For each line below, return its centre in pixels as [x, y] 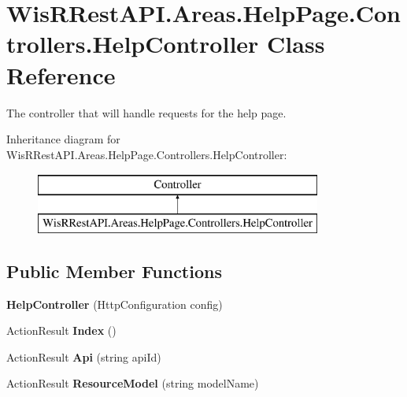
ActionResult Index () [61, 330]
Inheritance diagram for [63, 139]
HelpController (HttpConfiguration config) [115, 304]
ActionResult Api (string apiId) [84, 356]
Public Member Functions [114, 271]
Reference [61, 74]
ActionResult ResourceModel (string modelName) [133, 383]
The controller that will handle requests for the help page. [146, 112]
